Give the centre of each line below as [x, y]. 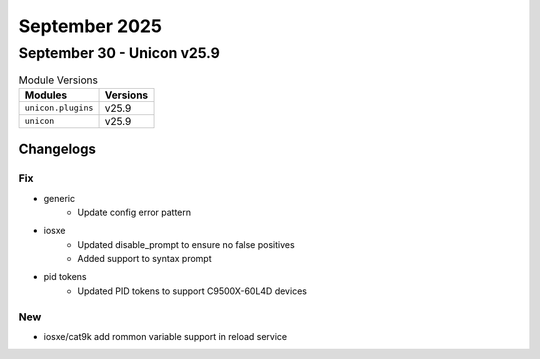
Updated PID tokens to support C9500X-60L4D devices [192, 291]
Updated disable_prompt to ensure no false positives [186, 244]
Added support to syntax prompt [144, 259]
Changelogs [57, 149]
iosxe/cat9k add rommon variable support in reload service [165, 337]
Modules [46, 95]
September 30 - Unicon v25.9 [119, 53]
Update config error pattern [134, 212]
